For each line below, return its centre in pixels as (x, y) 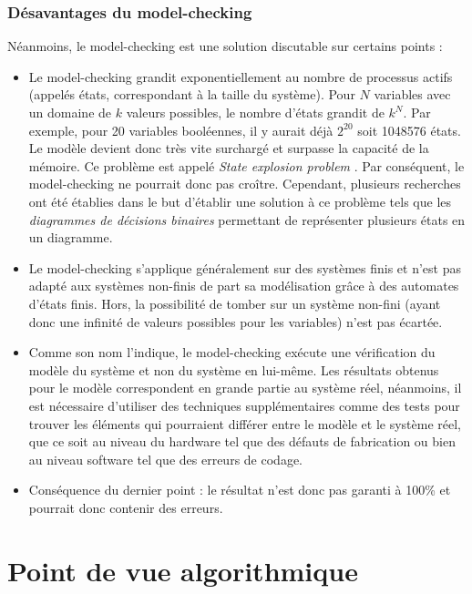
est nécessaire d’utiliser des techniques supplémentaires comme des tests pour (244, 405)
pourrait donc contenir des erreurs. (126, 507)
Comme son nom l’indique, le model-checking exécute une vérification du (232, 352)
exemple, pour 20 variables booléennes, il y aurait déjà (181, 130)
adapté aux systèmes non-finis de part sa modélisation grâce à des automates (244, 286)
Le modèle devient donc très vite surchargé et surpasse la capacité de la (229, 148)
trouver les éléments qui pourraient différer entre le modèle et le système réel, (245, 423)
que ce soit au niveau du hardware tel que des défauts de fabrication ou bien (242, 441)
